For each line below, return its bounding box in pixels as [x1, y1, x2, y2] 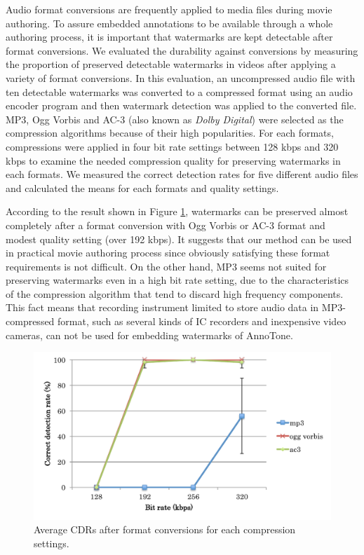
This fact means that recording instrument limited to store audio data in [6, 300, 319, 315]
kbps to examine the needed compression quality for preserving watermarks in [6, 153, 341, 167]
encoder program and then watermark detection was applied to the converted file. [6, 98, 357, 113]
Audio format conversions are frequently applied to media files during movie [6, 2, 332, 16]
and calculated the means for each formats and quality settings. [6, 180, 279, 195]
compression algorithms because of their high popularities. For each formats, [6, 125, 334, 140]
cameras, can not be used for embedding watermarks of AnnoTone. [6, 327, 293, 342]
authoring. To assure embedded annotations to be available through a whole [6, 15, 333, 30]
